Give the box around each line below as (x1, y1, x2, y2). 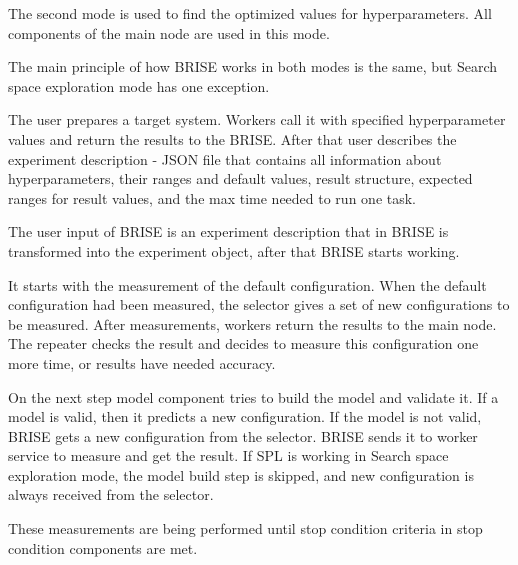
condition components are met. (8, 537, 198, 558)
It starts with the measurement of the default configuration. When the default (8, 274, 487, 295)
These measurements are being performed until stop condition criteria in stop (8, 518, 483, 539)
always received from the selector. (8, 484, 214, 505)
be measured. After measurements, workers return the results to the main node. (8, 313, 497, 334)
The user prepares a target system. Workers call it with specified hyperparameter (8, 109, 506, 130)
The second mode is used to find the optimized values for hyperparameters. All (8, 3, 492, 23)
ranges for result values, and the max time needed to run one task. (8, 187, 417, 208)
